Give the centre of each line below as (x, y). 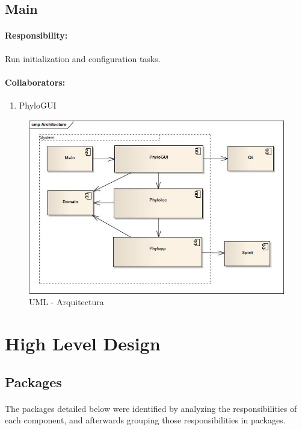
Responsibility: (36, 35)
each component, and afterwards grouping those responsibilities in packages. (145, 420)
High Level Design (83, 343)
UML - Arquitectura (66, 302)
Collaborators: (35, 82)
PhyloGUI (38, 105)
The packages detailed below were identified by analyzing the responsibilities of (151, 408)
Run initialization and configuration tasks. (83, 58)
